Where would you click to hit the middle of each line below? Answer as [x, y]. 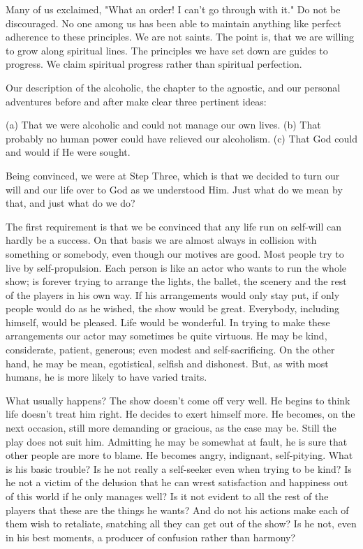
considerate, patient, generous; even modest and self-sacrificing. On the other [170, 350]
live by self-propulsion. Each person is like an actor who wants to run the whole [176, 267]
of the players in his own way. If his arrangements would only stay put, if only [173, 294]
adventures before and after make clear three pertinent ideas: [136, 101]
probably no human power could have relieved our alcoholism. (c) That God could [181, 138]
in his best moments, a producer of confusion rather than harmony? [151, 537]
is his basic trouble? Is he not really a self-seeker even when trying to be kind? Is [179, 468]
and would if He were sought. [68, 152]
